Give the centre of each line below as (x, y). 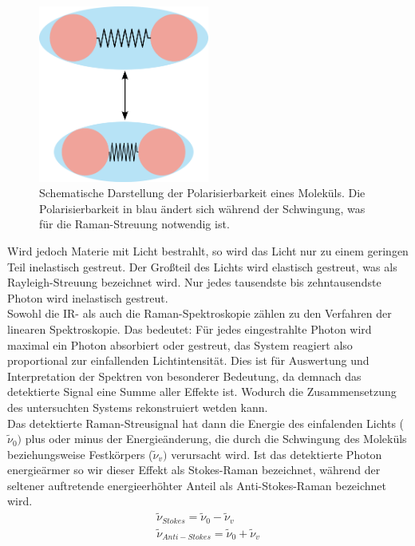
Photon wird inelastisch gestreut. (88, 297)
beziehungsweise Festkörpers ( (80, 454)
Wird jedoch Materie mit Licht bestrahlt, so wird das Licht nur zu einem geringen (208, 250)
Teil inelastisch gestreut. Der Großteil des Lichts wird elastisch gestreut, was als (202, 266)
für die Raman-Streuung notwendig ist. (134, 224)
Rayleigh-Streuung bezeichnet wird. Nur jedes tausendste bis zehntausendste (194, 282)
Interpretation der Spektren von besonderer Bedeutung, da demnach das (184, 376)
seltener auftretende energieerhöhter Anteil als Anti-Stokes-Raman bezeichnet (197, 485)
